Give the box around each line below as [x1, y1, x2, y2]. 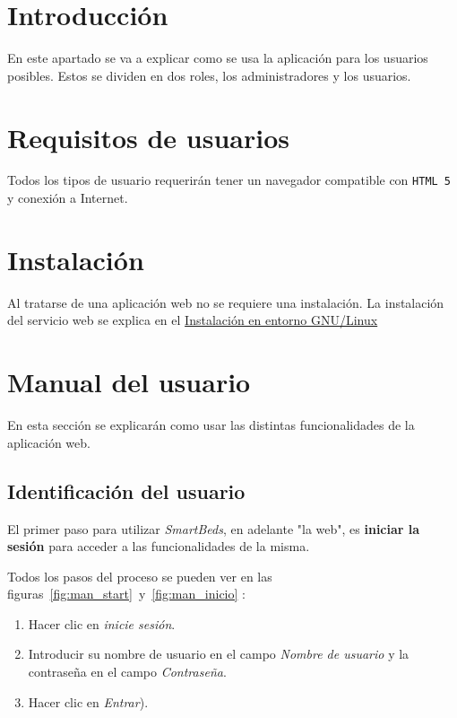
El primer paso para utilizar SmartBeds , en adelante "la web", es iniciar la [7, 519, 420, 538]
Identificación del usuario [7, 477, 246, 504]
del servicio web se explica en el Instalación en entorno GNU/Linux [7, 311, 378, 329]
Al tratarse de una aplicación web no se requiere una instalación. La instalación [7, 293, 444, 311]
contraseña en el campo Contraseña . [28, 662, 227, 681]
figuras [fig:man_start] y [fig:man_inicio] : [7, 584, 246, 603]
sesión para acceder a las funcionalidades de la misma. [7, 537, 310, 556]
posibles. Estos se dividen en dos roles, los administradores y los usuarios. [7, 66, 411, 84]
